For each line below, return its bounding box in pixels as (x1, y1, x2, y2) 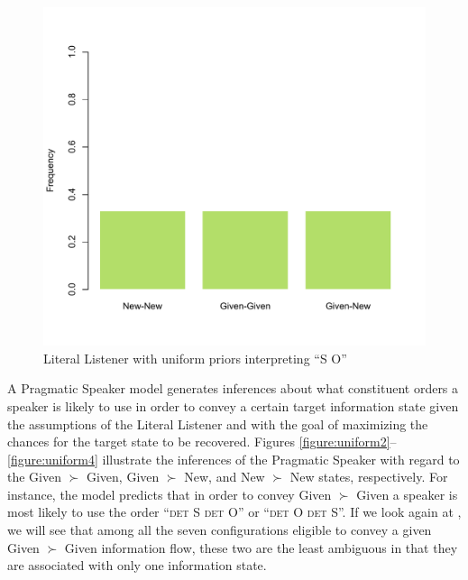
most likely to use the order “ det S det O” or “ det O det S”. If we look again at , (7, 502, 462, 521)
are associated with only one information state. (7, 556, 267, 575)
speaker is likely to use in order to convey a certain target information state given (7, 396, 459, 415)
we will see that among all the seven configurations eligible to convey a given (7, 520, 432, 539)
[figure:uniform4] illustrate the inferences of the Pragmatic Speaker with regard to (7, 449, 460, 468)
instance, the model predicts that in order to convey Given (7, 484, 332, 503)
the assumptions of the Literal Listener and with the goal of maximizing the (7, 414, 428, 433)
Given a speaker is (356, 484, 458, 503)
